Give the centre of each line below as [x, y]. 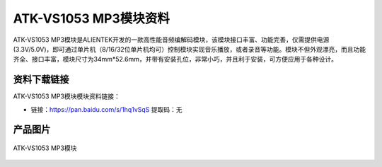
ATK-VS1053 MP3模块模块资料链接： [66, 96]
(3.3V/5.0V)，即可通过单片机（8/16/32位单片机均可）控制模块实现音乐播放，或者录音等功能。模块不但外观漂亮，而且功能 [190, 49]
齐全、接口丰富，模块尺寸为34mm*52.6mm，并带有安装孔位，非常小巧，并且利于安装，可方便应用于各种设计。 [175, 59]
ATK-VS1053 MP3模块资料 [91, 18]
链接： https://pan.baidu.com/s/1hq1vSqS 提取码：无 [107, 109]
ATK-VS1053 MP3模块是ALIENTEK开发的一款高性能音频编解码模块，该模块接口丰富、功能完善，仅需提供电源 [171, 40]
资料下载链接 [41, 80]
